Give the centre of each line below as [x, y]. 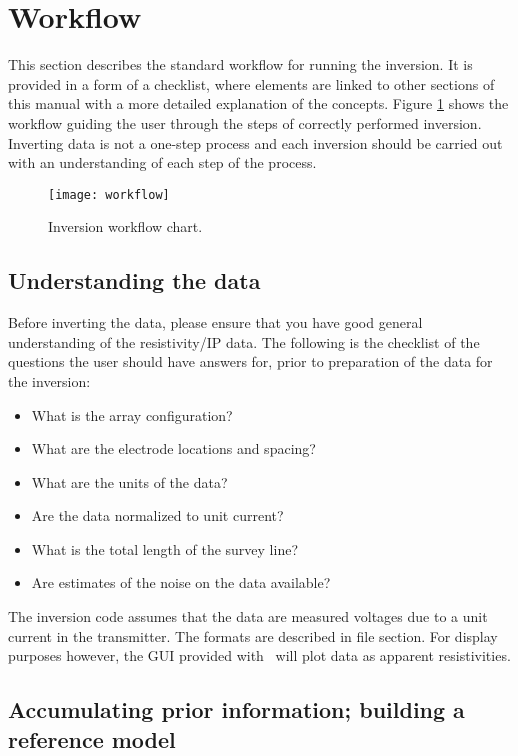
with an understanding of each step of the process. [162, 162]
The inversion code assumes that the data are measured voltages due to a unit [248, 616]
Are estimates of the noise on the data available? [181, 582]
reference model [92, 738]
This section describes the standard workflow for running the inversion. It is [240, 64]
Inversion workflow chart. [125, 226]
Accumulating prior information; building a [236, 709]
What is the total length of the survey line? [164, 548]
